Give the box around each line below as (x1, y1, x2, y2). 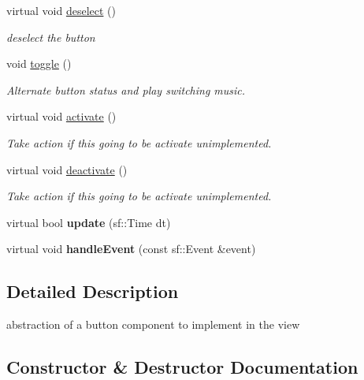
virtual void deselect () (6, 2, 116, 18)
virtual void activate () (6, 108, 117, 125)
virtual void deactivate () (6, 161, 128, 177)
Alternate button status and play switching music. (6, 81, 246, 98)
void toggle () (6, 55, 72, 72)
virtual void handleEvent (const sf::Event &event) (6, 240, 256, 257)
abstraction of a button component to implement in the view (6, 316, 300, 333)
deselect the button (6, 28, 95, 45)
